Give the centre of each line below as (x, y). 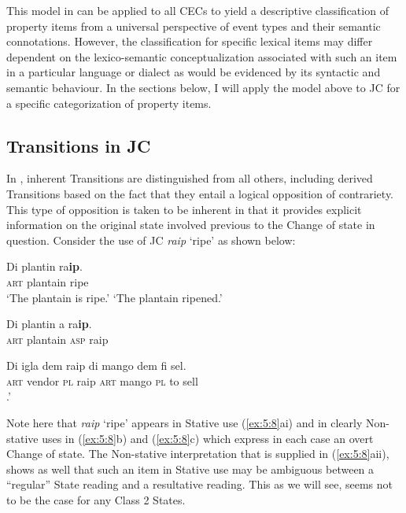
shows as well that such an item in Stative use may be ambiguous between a (190, 469)
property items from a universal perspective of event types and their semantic (194, 26)
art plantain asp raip (57, 339)
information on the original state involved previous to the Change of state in (191, 225)
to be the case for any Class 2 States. (96, 500)
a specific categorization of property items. (109, 103)
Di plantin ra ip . (44, 266)
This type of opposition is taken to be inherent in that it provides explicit (184, 209)
